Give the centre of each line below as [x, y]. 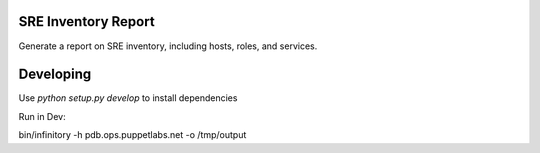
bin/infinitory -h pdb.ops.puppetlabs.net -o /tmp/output [132, 135]
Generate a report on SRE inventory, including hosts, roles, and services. [168, 46]
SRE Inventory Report [86, 21]
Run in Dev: [42, 116]
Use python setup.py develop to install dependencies [128, 98]
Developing [55, 74]
